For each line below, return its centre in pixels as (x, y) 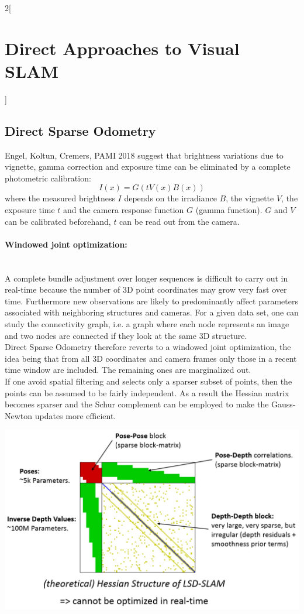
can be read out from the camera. (179, 221)
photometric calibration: (48, 178)
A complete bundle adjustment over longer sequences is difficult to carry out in (146, 278)
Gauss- (284, 404)
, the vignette (250, 198)
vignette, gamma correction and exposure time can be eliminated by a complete (148, 167)
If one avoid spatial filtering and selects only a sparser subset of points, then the (148, 381)
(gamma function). (229, 210)
